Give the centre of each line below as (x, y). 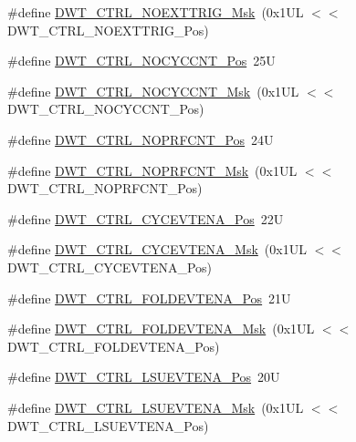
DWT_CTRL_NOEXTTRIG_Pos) (108, 30)
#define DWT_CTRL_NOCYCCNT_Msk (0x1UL (153, 91)
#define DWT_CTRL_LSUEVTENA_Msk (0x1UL (156, 407)
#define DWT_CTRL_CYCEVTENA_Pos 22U (146, 218)
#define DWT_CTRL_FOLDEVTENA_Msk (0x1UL (161, 329)
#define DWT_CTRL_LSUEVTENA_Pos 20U (144, 377)
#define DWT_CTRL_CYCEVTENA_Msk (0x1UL (157, 249)
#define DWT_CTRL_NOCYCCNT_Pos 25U (141, 61)
